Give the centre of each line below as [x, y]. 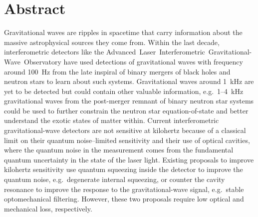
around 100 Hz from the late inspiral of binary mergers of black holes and [117, 71]
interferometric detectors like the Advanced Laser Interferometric [105, 52]
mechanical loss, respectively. [48, 208]
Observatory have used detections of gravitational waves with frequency [133, 61]
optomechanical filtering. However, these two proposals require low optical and [124, 199]
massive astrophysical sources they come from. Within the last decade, [112, 42]
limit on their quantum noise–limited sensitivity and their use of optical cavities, [127, 140]
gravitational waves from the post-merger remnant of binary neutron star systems [129, 101]
